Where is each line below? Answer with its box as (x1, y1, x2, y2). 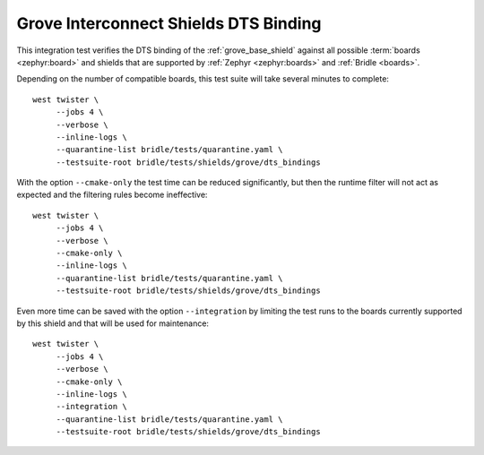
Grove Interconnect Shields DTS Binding (16, 13, 322, 33)
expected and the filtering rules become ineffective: (16, 189, 208, 201)
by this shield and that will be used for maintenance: (16, 318, 210, 329)
